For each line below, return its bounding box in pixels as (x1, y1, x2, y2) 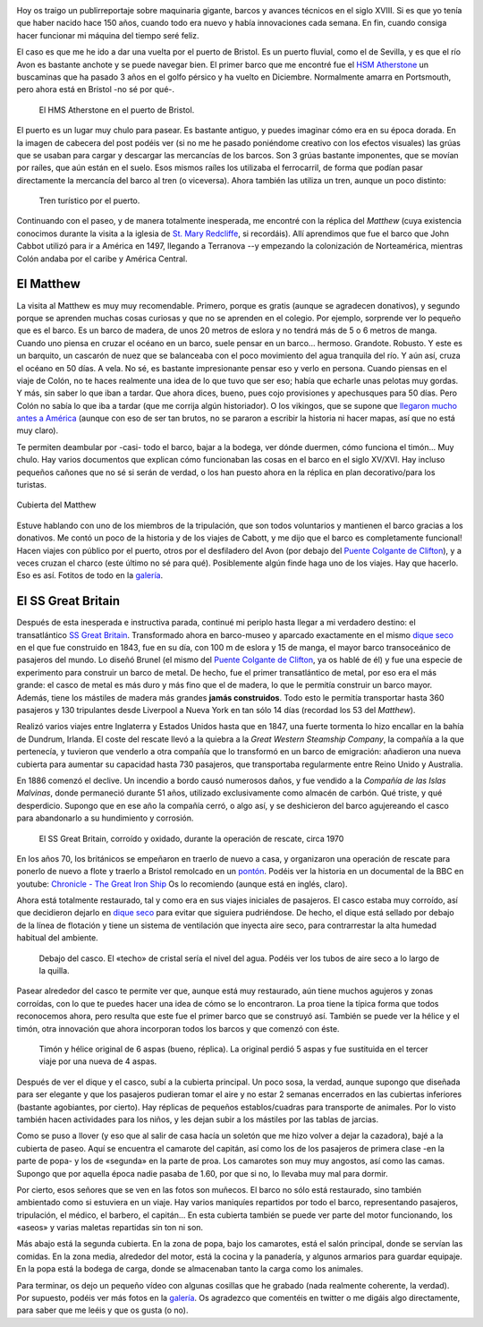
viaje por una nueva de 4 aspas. (38, 1056, 157, 1067)
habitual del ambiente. (16, 932, 98, 943)
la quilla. (38, 965, 71, 976)
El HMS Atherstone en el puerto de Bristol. (38, 104, 195, 115)
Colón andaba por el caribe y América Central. (16, 253, 188, 264)
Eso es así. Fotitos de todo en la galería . (16, 570, 164, 581)
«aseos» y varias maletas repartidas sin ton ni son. (16, 1222, 204, 1233)
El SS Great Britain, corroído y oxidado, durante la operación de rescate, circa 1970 (38, 833, 344, 844)
